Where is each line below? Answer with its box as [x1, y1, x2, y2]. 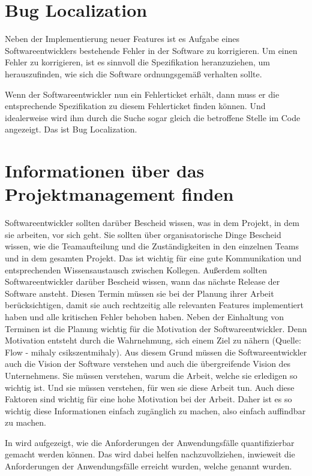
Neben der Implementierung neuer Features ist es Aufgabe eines [5, 32, 240, 45]
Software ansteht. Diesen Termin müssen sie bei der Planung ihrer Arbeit [5, 287, 274, 299]
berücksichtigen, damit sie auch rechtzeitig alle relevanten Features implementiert [5, 299, 304, 311]
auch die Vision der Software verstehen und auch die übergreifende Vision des [5, 357, 291, 370]
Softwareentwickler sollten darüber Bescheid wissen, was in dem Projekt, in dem [5, 216, 299, 229]
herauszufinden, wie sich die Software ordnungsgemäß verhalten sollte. [5, 67, 262, 80]
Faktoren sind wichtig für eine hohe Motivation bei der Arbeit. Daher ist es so [5, 393, 292, 405]
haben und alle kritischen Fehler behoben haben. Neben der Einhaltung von [5, 310, 284, 323]
